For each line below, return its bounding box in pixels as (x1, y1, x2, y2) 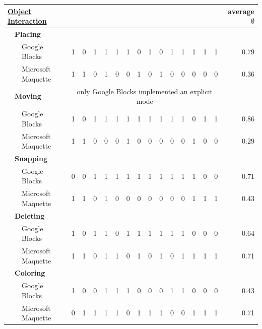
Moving (15, 91, 41, 101)
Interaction (8, 16, 47, 26)
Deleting (15, 210, 45, 221)
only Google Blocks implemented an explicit (77, 86, 213, 96)
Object (8, 6, 32, 16)
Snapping (15, 153, 48, 163)
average (228, 6, 254, 16)
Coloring (15, 268, 45, 278)
